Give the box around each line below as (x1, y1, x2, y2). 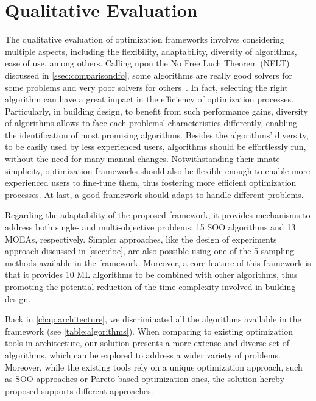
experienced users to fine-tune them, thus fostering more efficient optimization (5, 176, 297, 189)
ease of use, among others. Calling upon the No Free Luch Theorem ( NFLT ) (5, 57, 290, 69)
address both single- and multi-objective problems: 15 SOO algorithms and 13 (5, 221, 296, 233)
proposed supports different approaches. (5, 384, 153, 397)
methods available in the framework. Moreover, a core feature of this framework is (5, 256, 311, 269)
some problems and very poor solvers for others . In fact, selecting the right (5, 80, 288, 93)
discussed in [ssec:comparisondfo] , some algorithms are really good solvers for (5, 68, 292, 81)
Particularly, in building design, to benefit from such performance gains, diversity (5, 104, 308, 117)
